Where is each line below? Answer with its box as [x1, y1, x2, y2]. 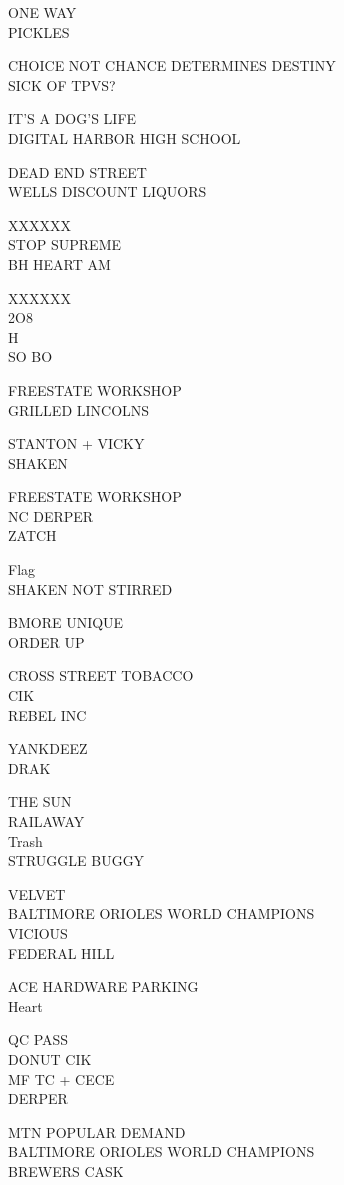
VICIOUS [8, 922, 68, 943]
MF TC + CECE [8, 1068, 115, 1089]
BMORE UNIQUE [8, 612, 124, 633]
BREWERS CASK [8, 1160, 124, 1181]
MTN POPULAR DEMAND [8, 1121, 186, 1142]
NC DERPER [8, 505, 94, 526]
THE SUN [8, 791, 72, 812]
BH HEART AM [8, 253, 111, 274]
